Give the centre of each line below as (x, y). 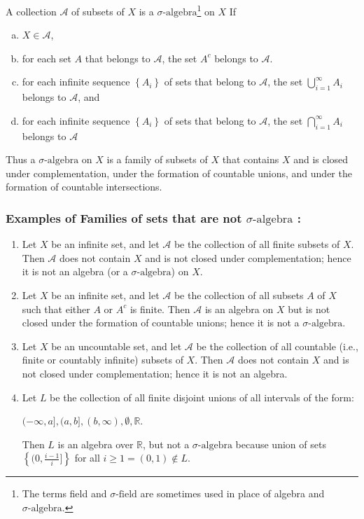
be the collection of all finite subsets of (257, 244)
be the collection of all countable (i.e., (277, 346)
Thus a (21, 159)
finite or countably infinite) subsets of (103, 360)
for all (87, 458)
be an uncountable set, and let (117, 346)
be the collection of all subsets (239, 295)
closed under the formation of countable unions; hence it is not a (161, 323)
